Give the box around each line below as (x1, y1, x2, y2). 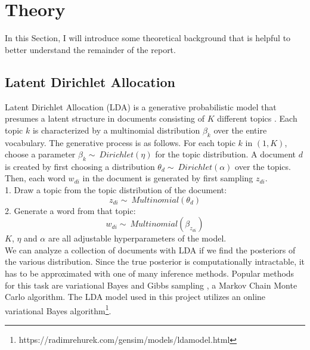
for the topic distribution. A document (155, 148, 296, 160)
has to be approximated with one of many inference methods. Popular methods (5, 267, 294, 280)
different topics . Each (217, 112, 297, 125)
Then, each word (5, 172, 66, 184)
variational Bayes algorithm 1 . (5, 302, 111, 317)
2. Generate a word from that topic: (5, 204, 136, 216)
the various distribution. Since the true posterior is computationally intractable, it (5, 255, 305, 268)
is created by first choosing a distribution (5, 160, 155, 172)
